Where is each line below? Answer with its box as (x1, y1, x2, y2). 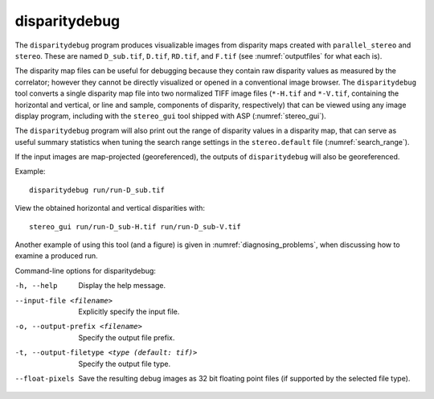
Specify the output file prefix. (78, 332, 175, 342)
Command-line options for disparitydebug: (14, 265, 157, 275)
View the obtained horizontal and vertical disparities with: (14, 204, 205, 213)
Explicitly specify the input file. (78, 306, 180, 316)
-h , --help (14, 282, 58, 290)
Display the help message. (78, 281, 166, 290)
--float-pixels (14, 374, 76, 383)
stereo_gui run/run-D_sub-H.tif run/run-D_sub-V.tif (29, 222, 241, 231)
